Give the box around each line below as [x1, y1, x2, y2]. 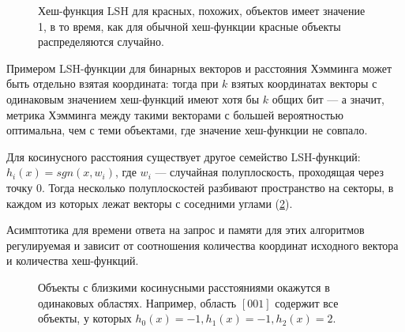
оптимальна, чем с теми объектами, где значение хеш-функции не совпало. [6, 122, 368, 138]
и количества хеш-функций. [6, 252, 139, 269]
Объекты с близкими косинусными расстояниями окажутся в [38, 278, 330, 295]
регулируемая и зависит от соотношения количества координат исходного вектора [6, 236, 399, 253]
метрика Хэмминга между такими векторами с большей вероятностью [6, 106, 343, 123]
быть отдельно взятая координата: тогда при [6, 75, 219, 92]
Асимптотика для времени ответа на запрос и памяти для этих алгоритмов [6, 221, 365, 238]
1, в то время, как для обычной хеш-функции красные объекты [38, 17, 341, 34]
